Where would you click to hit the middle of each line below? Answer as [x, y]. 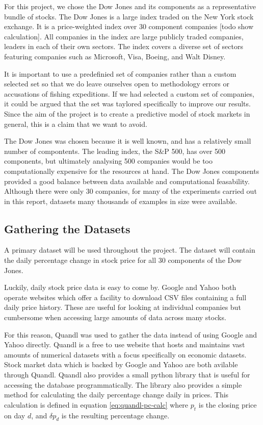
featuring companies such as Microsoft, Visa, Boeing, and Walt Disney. [115, 56]
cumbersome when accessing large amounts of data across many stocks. [115, 317]
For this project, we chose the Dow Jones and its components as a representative [130, 6]
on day [15, 415]
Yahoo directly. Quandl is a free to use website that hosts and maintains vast [125, 344]
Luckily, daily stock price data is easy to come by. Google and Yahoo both [120, 287]
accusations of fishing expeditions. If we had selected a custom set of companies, [129, 93]
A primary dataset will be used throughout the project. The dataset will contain [130, 250]
